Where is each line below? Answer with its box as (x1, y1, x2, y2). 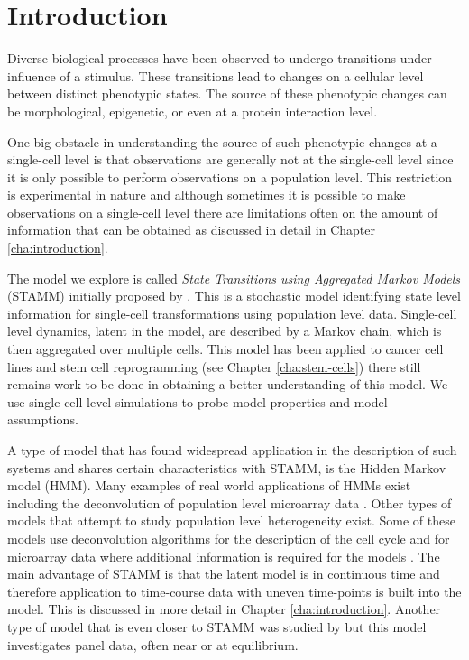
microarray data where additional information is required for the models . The (7, 546, 440, 565)
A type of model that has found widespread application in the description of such (7, 441, 457, 459)
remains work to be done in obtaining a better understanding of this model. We (7, 375, 448, 394)
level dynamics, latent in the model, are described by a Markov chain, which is (7, 321, 442, 340)
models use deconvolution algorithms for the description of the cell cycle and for (7, 528, 450, 547)
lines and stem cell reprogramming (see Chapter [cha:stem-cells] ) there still (7, 357, 421, 376)
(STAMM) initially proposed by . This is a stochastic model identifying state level (7, 286, 461, 305)
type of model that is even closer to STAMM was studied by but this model (7, 617, 427, 636)
